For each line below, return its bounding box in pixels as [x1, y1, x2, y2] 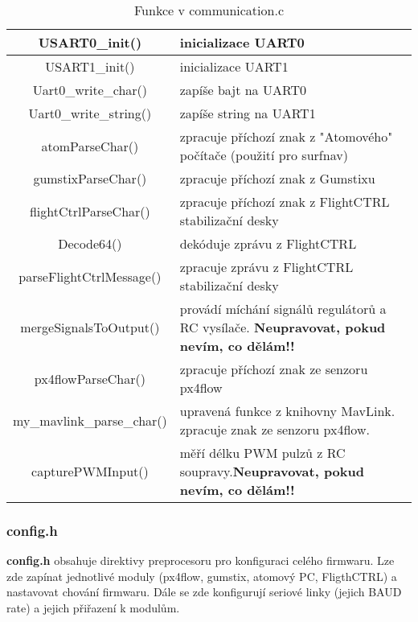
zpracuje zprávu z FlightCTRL [179, 257, 354, 276]
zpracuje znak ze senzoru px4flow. [179, 420, 370, 439]
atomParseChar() [41, 136, 139, 155]
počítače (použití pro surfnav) [179, 146, 348, 164]
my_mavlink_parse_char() [13, 410, 167, 430]
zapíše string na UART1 [179, 104, 316, 122]
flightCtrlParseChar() [29, 201, 150, 220]
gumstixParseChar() [33, 169, 147, 187]
